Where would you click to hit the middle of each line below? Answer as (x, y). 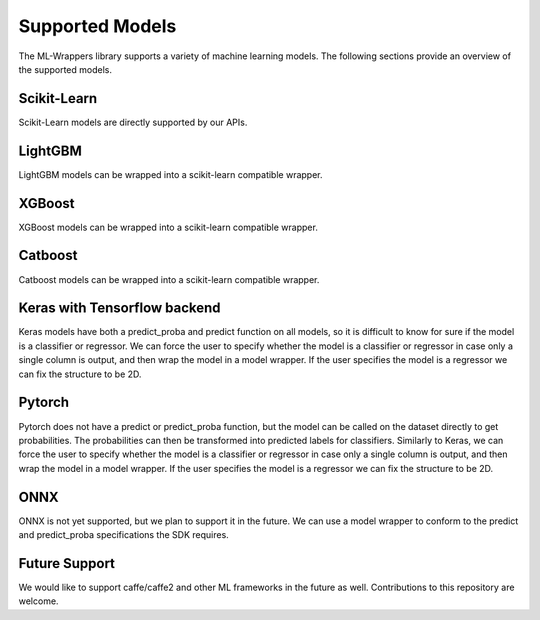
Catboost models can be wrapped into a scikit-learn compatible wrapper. (169, 279)
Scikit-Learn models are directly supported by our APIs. (133, 122)
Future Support (66, 563)
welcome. (38, 601)
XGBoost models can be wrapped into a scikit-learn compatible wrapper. (168, 227)
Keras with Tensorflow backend (119, 308)
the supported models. (65, 69)
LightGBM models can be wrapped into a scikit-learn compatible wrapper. (171, 174)
